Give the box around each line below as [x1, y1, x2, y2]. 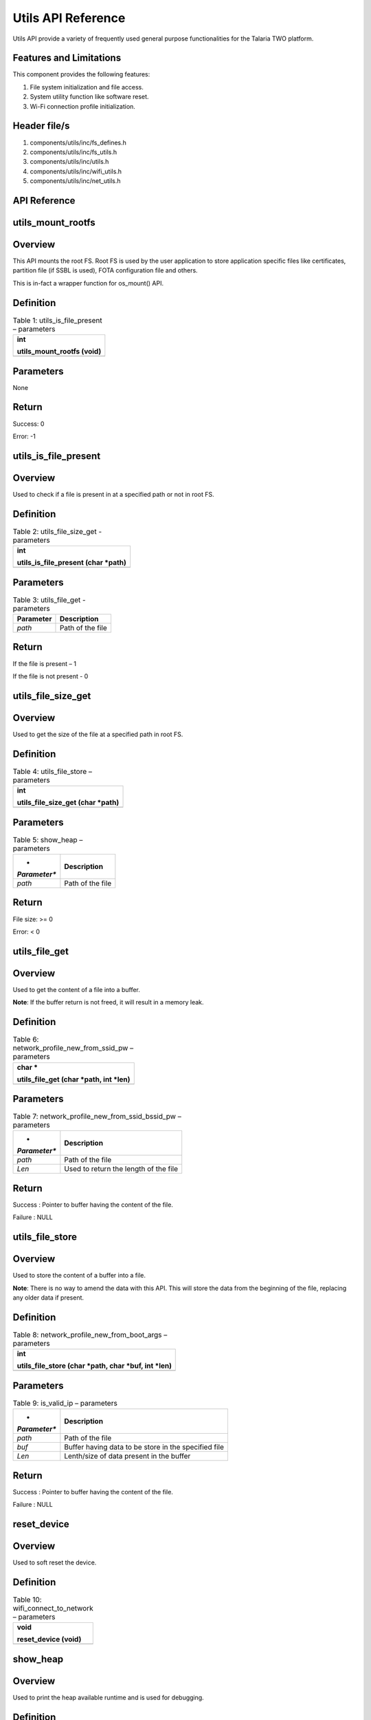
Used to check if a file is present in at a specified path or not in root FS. [12, 490, 214, 498]
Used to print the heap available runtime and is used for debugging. [12, 1693, 204, 1701]
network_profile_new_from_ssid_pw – [12, 1043, 134, 1053]
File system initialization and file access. [30, 83, 144, 91]
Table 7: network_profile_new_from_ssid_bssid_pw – [12, 1112, 181, 1121]
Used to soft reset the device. [12, 1558, 97, 1567]
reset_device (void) [16, 1635, 82, 1644]
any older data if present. [12, 1293, 85, 1302]
